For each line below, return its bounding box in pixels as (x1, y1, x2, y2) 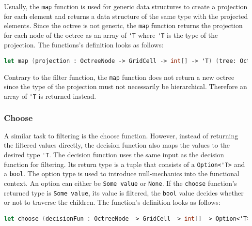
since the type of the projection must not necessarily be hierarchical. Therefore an (4, 81, 247, 91)
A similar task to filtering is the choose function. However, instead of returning (4, 130, 238, 140)
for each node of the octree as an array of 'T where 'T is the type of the (4, 30, 218, 40)
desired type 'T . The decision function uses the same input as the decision (4, 150, 224, 160)
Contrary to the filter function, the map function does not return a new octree (4, 72, 235, 82)
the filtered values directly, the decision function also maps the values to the (4, 140, 230, 150)
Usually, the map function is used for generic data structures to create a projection (4, 1, 248, 11)
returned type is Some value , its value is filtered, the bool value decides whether (4, 187, 244, 197)
